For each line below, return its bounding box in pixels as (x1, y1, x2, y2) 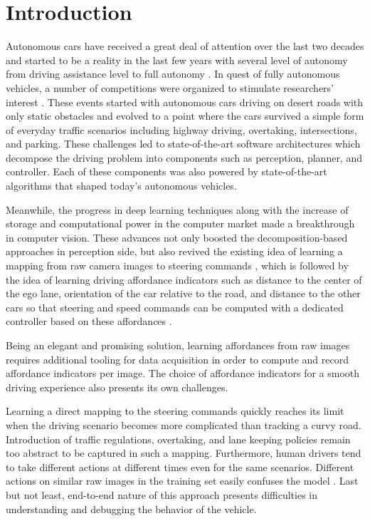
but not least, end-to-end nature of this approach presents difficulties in (6, 487, 318, 502)
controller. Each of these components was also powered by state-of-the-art (6, 164, 327, 179)
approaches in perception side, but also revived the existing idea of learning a (6, 244, 343, 259)
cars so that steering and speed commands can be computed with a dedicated (6, 299, 344, 314)
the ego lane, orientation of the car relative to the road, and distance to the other (6, 286, 361, 301)
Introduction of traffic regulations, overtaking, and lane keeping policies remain (6, 431, 351, 446)
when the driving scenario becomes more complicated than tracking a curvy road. (6, 417, 361, 432)
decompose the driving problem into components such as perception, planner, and (6, 150, 362, 165)
